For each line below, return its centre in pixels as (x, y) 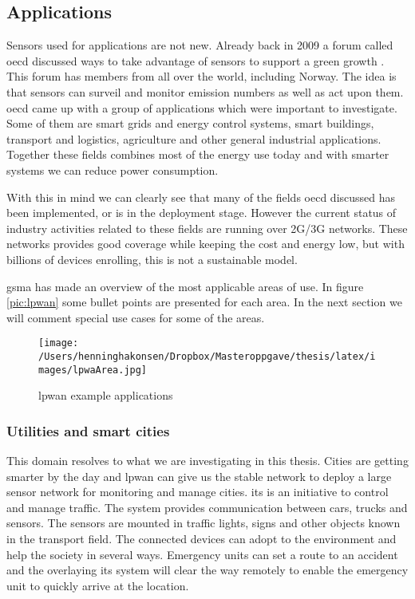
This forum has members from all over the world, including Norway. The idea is (202, 76)
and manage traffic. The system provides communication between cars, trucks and (207, 507)
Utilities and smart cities (88, 430)
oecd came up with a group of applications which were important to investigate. (202, 107)
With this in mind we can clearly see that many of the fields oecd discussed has (201, 197)
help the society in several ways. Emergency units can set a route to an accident (202, 554)
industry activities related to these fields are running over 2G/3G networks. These (207, 228)
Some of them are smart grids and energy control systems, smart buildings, (190, 123)
